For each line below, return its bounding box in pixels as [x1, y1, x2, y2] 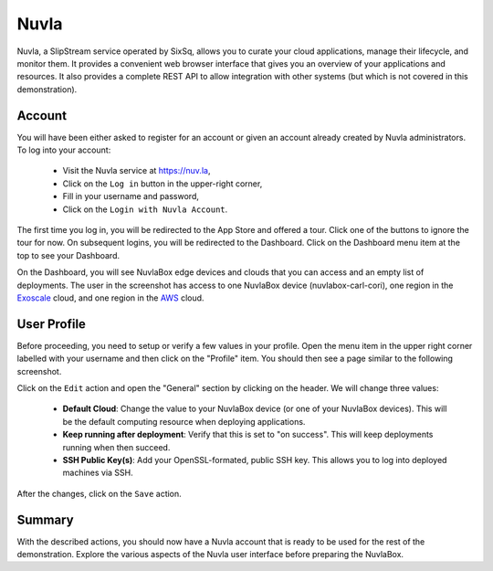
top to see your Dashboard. [16, 249, 121, 260]
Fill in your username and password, [62, 191, 200, 202]
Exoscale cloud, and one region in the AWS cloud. [16, 292, 205, 303]
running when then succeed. [62, 441, 171, 452]
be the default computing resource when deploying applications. [62, 416, 306, 427]
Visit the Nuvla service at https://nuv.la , [62, 165, 211, 176]
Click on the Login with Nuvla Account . [62, 204, 228, 215]
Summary [16, 512, 74, 527]
